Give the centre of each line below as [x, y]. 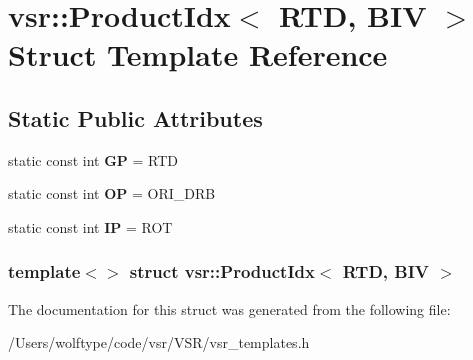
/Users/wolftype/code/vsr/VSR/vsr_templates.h [159, 342]
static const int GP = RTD [93, 159]
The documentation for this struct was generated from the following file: [229, 308]
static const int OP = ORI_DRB [112, 193]
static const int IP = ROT [90, 226]
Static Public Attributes [135, 117]
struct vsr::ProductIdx [222, 271]
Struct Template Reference [198, 54]
